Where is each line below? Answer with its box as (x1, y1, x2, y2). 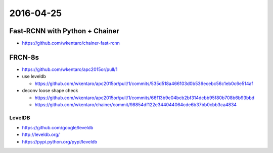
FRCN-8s (9, 53, 39, 61)
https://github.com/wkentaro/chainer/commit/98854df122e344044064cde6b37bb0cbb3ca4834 (34, 101, 237, 108)
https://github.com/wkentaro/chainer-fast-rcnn (22, 40, 120, 46)
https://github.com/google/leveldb (22, 125, 94, 131)
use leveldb (22, 73, 47, 80)
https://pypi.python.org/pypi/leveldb (22, 138, 98, 144)
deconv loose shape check (22, 88, 78, 94)
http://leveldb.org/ (22, 131, 60, 138)
